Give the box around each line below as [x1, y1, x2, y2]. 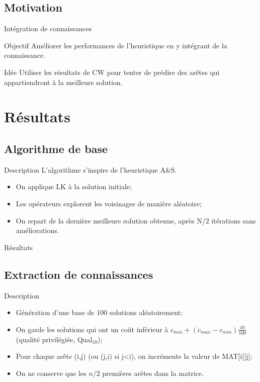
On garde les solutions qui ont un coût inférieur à [16, 324, 168, 334]
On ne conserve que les [16, 367, 86, 378]
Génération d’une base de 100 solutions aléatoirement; [16, 307, 183, 318]
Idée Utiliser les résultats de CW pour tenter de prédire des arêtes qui [4, 66, 220, 77]
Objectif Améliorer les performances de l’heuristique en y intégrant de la [4, 40, 227, 50]
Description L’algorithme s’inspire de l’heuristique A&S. [4, 164, 177, 175]
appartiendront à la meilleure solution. [4, 77, 123, 87]
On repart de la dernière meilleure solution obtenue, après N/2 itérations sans [16, 215, 256, 225]
